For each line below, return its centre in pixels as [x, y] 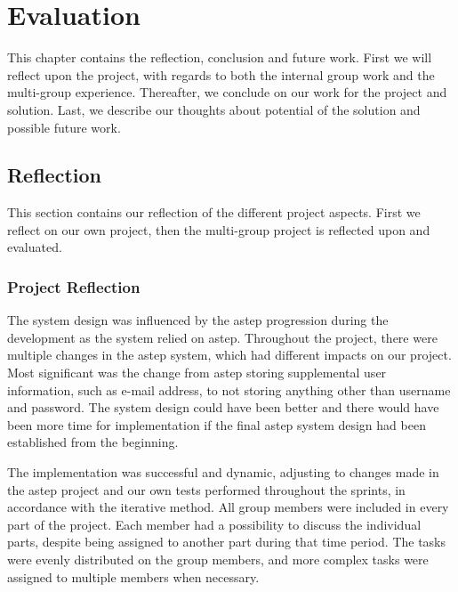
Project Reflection [74, 287]
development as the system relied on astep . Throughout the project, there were [222, 337]
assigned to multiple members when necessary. [133, 576]
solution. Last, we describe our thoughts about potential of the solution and [214, 109]
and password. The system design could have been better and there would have [223, 407]
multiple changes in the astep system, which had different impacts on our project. [229, 355]
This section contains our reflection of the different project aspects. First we [214, 212]
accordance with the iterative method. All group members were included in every [228, 507]
